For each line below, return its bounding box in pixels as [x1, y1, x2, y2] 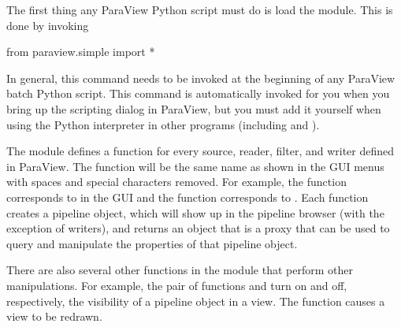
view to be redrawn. [6, 308, 102, 325]
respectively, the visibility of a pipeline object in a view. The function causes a [6, 292, 385, 309]
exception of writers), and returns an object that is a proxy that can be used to [6, 220, 390, 236]
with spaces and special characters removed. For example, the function [6, 173, 347, 190]
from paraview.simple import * [6, 43, 155, 60]
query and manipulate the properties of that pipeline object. [6, 235, 298, 251]
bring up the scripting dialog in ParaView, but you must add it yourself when [6, 100, 381, 117]
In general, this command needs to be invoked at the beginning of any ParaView [6, 69, 395, 86]
